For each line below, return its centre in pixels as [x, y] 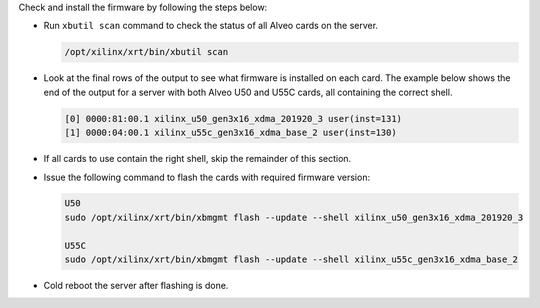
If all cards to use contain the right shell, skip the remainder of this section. [197, 159]
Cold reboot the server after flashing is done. [136, 286]
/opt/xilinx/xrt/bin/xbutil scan [146, 52]
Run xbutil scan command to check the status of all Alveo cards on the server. [211, 26]
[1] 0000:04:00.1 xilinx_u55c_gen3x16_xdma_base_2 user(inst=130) [230, 133]
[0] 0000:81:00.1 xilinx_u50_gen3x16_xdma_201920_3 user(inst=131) [233, 118]
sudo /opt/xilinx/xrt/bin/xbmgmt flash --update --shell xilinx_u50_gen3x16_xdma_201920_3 [294, 217]
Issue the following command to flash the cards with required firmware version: [206, 177]
